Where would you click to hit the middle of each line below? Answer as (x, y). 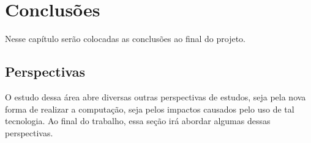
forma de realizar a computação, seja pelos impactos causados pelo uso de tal (150, 109)
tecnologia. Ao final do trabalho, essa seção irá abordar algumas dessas (138, 121)
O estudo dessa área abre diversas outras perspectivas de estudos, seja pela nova (155, 96)
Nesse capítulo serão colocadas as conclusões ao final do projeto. (125, 39)
